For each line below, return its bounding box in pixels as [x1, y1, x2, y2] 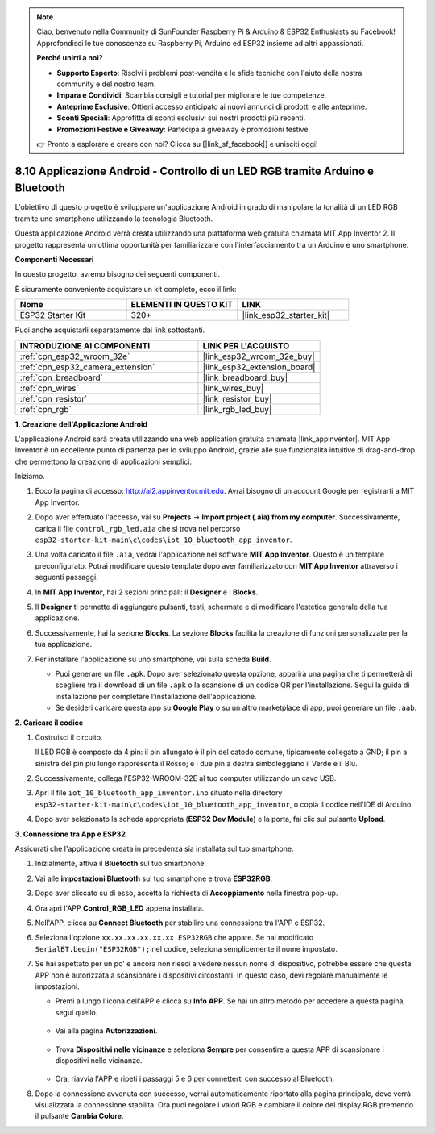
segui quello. [55, 1007, 98, 1017]
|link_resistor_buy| [202, 393, 272, 404]
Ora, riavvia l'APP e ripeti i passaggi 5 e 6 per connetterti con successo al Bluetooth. [55, 1074, 335, 1084]
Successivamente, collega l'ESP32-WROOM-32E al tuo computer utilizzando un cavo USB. [35, 773, 337, 783]
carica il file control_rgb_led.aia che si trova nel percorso [35, 523, 241, 533]
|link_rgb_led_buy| [202, 403, 272, 415]
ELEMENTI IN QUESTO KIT [130, 299, 234, 311]
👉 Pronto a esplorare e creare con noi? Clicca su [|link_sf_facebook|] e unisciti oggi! [36, 139, 318, 148]
